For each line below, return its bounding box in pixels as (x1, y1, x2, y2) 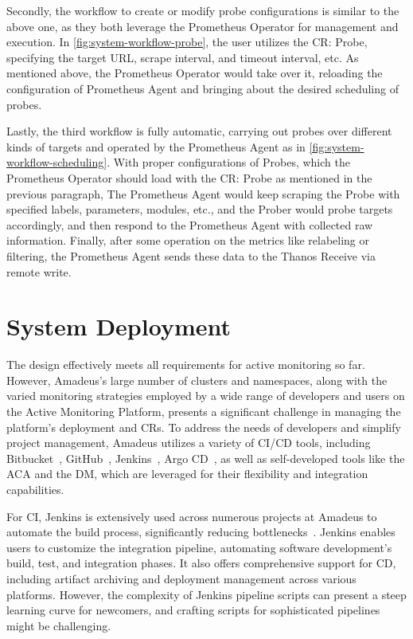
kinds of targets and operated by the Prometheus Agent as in (6, 138, 306, 155)
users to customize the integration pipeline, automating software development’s (6, 539, 392, 555)
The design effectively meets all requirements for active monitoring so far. (6, 356, 365, 373)
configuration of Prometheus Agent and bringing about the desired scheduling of (6, 80, 399, 96)
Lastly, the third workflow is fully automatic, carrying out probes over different (6, 123, 392, 139)
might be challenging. (6, 617, 111, 633)
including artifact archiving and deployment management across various (6, 570, 357, 586)
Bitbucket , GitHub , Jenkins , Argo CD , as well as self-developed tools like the (6, 449, 405, 466)
